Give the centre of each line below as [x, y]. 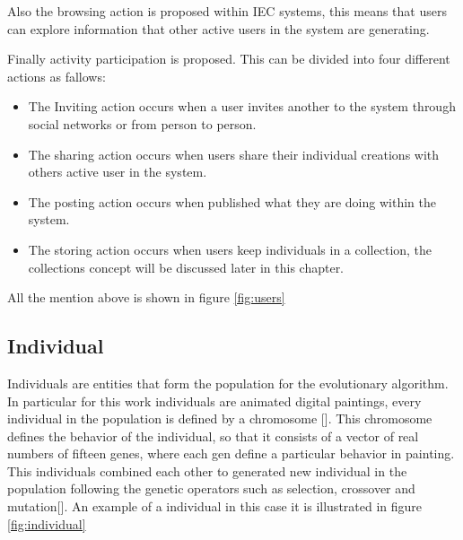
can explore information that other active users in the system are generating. [218, 28]
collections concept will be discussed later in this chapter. [186, 267]
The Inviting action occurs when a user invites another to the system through [242, 106]
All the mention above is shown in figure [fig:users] [146, 297]
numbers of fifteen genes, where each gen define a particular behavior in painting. [231, 453]
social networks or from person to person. [142, 123]
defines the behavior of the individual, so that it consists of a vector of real [213, 435]
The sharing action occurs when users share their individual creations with [234, 154]
